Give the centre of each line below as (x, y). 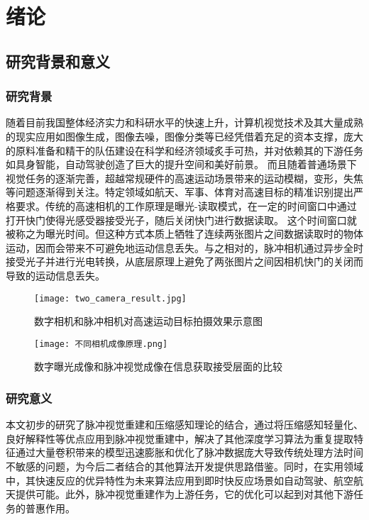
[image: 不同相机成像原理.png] (101, 344)
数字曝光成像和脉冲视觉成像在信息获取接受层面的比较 (158, 366)
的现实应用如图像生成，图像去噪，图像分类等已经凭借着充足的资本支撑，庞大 (184, 136)
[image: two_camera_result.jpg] (110, 298)
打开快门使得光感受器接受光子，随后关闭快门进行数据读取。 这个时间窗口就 (181, 220)
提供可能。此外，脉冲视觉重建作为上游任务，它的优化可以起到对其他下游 (184, 494)
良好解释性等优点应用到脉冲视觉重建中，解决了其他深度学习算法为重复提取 (180, 438)
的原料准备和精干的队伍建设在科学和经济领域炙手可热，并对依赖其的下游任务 (184, 150)
